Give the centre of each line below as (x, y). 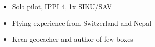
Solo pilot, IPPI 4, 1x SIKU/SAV (62, 6)
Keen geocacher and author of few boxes (72, 39)
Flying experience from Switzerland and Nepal (82, 23)
